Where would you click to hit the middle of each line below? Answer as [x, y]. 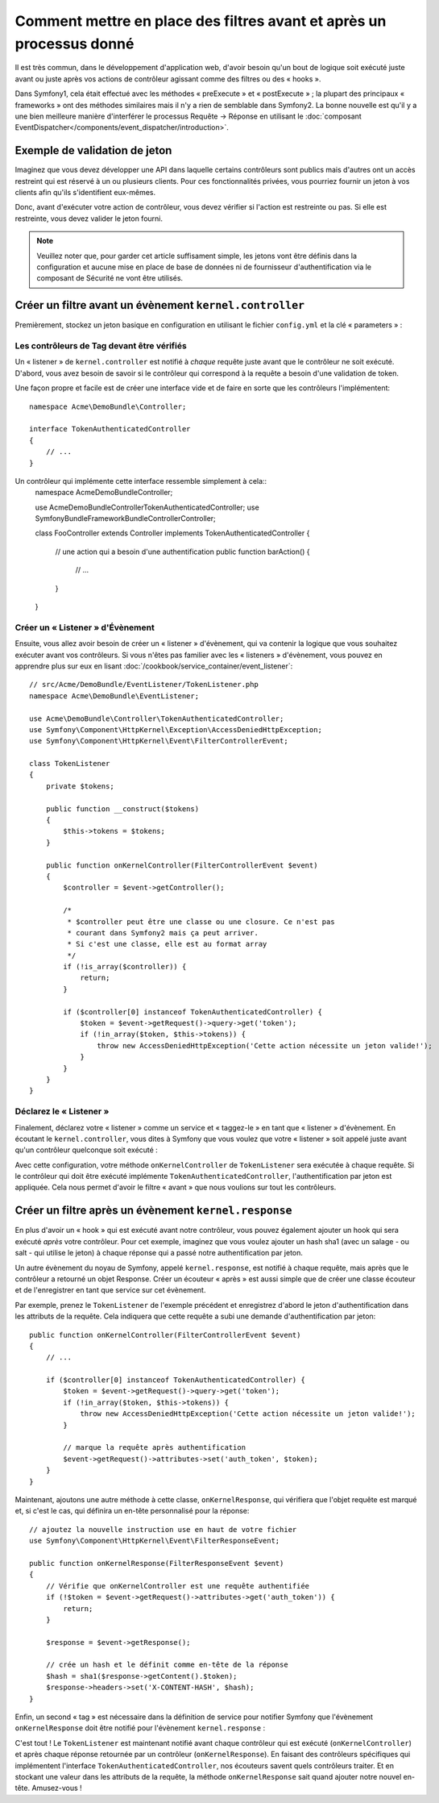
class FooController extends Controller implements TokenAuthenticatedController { [172, 533]
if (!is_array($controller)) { [125, 967]
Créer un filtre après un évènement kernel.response [154, 1211]
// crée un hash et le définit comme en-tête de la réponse [167, 1665]
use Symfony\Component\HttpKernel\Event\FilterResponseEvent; [155, 1541]
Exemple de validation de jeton [93, 150]
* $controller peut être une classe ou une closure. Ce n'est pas [201, 922]
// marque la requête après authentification [154, 1448]
